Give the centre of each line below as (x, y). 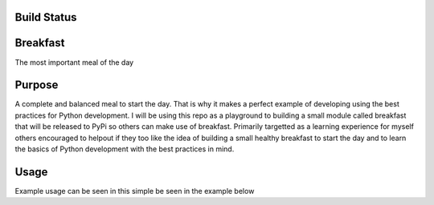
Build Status (46, 17)
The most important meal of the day (74, 62)
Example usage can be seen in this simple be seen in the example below (135, 191)
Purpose (37, 85)
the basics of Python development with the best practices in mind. (125, 149)
